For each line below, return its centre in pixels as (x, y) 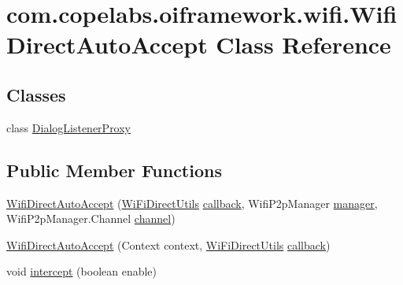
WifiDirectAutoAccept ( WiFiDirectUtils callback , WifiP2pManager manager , (192, 203)
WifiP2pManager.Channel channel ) (91, 218)
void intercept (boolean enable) (82, 271)
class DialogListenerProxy (69, 127)
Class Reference (303, 44)
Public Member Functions (114, 170)
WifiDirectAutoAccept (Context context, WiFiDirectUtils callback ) (168, 244)
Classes (36, 94)
